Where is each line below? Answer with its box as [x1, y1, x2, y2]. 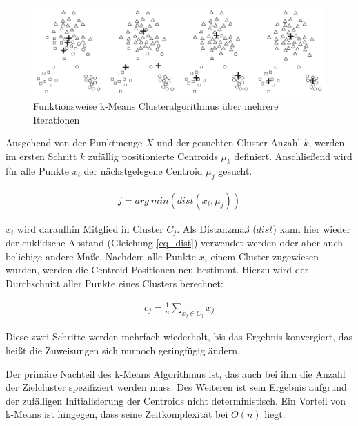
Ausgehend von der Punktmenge [6, 135, 143, 150]
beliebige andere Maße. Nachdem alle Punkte [6, 249, 196, 263]
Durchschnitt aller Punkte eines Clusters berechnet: [6, 275, 223, 290]
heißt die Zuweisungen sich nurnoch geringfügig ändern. [6, 343, 240, 358]
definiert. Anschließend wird [234, 149, 352, 164]
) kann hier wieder [272, 221, 350, 235]
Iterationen [33, 112, 80, 126]
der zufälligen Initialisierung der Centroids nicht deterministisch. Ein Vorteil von [6, 393, 346, 407]
